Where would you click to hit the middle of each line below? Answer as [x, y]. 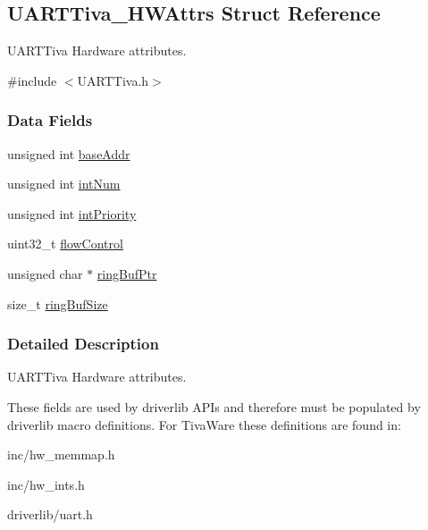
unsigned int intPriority [72, 213]
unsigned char [45, 273]
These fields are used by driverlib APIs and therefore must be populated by [214, 406]
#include [32, 80]
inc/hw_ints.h [46, 484]
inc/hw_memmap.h [61, 454]
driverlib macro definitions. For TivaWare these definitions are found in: [204, 424]
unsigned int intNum [64, 184]
